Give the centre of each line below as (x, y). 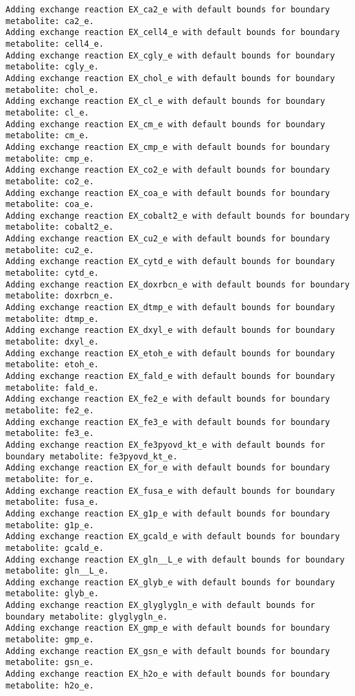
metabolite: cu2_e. (50, 250)
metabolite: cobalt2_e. (60, 227)
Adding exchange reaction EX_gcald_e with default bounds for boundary (173, 537)
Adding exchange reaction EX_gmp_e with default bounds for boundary (168, 628)
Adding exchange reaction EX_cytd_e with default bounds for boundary (170, 262)
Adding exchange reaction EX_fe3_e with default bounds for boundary (168, 422)
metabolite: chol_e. (53, 90)
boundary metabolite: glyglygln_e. (87, 617)
